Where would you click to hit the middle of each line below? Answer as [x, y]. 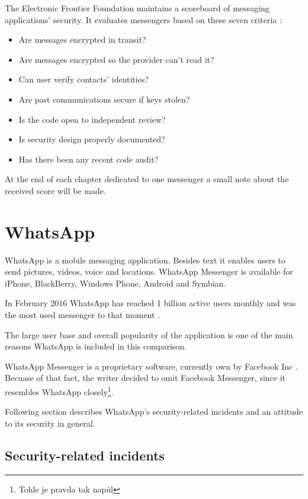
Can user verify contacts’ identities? [84, 79]
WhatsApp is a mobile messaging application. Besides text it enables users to [145, 260]
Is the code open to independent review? [92, 119]
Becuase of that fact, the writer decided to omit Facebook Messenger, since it [145, 378]
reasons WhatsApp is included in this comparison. [96, 346]
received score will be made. [55, 190]
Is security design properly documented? [92, 139]
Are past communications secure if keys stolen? [104, 99]
